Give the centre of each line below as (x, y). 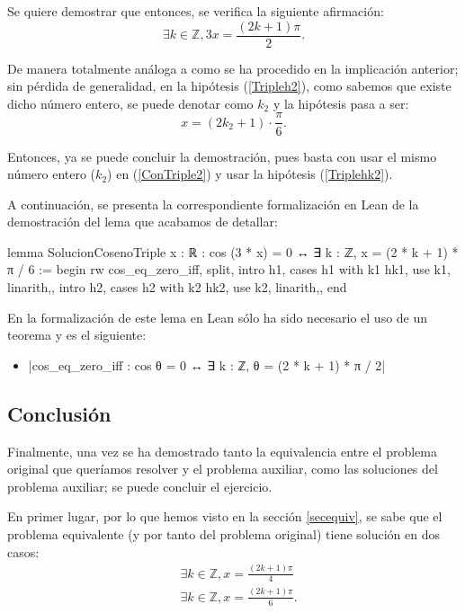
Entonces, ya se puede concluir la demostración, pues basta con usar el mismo (222, 156)
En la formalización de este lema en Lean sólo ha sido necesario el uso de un (218, 317)
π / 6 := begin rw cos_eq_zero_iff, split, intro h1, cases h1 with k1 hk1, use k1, (229, 269)
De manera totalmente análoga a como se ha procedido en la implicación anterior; (233, 68)
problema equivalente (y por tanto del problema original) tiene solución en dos (224, 534)
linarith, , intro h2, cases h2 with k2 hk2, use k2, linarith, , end (177, 287)
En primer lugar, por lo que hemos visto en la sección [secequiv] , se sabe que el (225, 516)
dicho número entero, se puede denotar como (130, 103)
